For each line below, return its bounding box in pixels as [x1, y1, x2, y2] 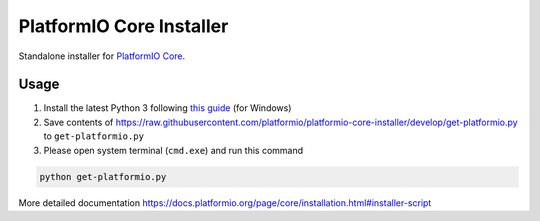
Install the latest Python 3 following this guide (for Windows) [43, 102, 292, 114]
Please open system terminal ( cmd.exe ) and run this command [43, 144, 304, 156]
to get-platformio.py [43, 130, 145, 142]
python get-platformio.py [39, 171, 167, 182]
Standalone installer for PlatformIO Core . [18, 50, 186, 62]
